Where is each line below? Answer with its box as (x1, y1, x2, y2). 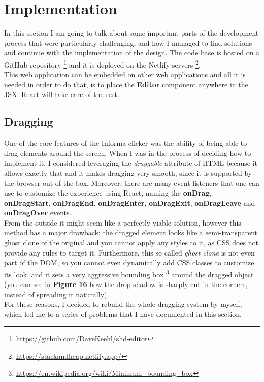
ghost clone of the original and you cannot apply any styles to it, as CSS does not (4, 237, 258, 248)
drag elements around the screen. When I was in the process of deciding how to (4, 147, 251, 158)
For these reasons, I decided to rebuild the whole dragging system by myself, (4, 299, 242, 309)
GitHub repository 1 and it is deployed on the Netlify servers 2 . (4, 57, 201, 70)
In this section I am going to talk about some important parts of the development (4, 27, 259, 38)
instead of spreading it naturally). (4, 289, 109, 299)
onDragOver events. (4, 207, 72, 218)
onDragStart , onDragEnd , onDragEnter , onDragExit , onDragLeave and (4, 197, 255, 208)
